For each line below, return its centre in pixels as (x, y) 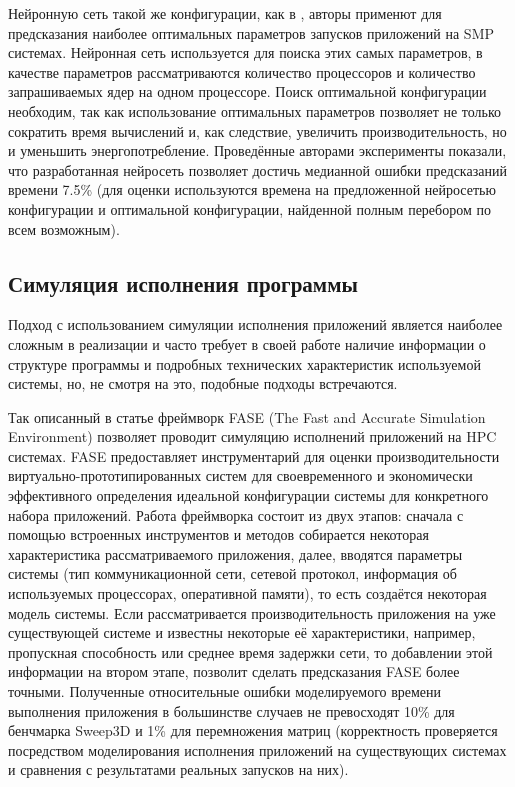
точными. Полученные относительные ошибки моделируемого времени (225, 691)
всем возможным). (64, 228)
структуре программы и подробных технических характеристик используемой (244, 363)
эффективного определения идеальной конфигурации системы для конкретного (248, 495)
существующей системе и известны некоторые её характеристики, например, (242, 632)
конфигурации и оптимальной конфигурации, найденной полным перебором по (249, 208)
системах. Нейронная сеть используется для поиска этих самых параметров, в (245, 52)
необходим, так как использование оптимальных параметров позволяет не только (254, 110)
